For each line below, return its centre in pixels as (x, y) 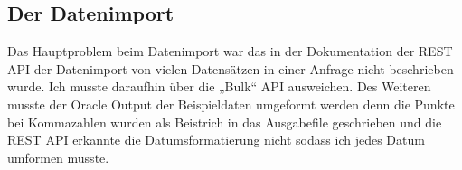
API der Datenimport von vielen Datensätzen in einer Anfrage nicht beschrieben (231, 68)
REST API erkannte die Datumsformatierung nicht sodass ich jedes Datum (216, 140)
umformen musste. (58, 157)
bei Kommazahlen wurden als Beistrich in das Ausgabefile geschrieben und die (225, 122)
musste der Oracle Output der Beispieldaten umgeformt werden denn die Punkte (231, 104)
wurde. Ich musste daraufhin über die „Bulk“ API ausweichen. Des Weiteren (219, 86)
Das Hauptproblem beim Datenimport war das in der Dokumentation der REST (230, 51)
